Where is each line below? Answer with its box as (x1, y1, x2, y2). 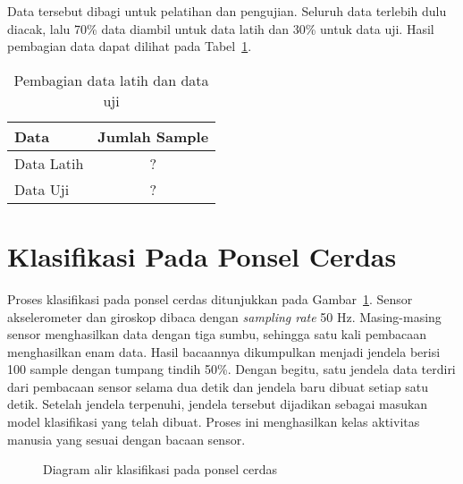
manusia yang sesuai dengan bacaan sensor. (7, 429, 246, 448)
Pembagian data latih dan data (13, 69, 209, 90)
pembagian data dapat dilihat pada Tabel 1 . (7, 37, 252, 55)
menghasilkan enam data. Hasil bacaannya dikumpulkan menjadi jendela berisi (7, 342, 441, 361)
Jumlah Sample (97, 125, 209, 147)
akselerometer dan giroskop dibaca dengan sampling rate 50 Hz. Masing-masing (7, 307, 442, 326)
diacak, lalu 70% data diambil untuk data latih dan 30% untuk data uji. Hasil (7, 19, 434, 38)
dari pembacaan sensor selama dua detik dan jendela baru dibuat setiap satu (7, 377, 429, 395)
